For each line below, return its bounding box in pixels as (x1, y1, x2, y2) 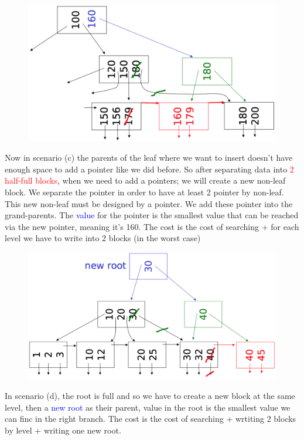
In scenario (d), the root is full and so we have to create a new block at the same (5, 390, 295, 402)
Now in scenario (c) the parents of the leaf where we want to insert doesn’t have (5, 151, 293, 164)
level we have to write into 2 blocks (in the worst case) (5, 232, 201, 244)
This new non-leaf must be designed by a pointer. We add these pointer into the (5, 197, 293, 209)
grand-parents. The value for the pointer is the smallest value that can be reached (5, 209, 299, 221)
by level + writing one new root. (5, 424, 121, 436)
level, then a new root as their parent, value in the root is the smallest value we (5, 401, 291, 413)
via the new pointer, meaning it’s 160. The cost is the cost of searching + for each (5, 220, 299, 232)
